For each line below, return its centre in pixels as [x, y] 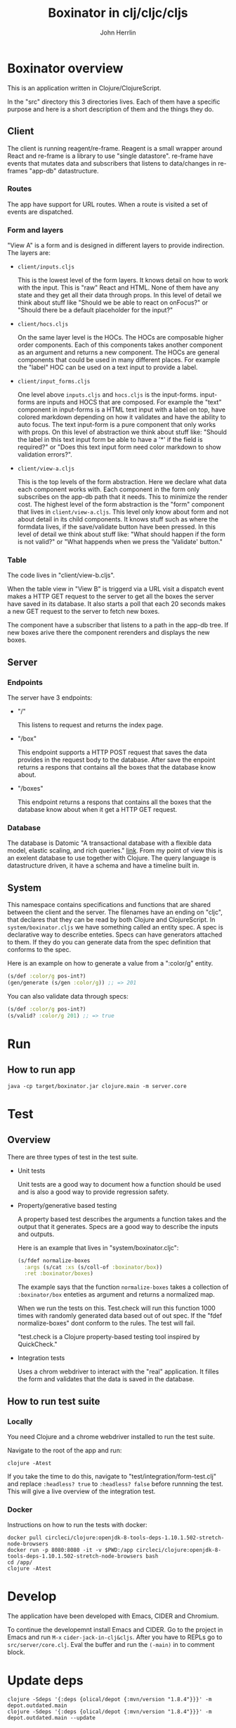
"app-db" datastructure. [64, 171]
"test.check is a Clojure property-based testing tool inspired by [109, 1337]
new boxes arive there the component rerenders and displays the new [109, 633]
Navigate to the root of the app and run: [65, 1450]
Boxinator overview [65, 68]
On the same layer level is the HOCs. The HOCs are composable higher [120, 338]
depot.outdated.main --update [52, 1718]
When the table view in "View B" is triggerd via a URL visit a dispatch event [116, 589]
